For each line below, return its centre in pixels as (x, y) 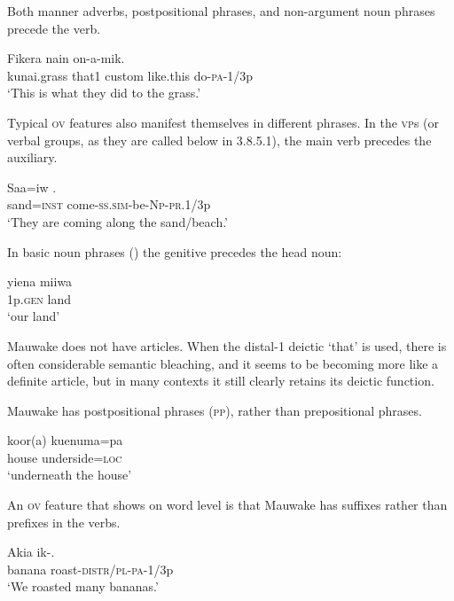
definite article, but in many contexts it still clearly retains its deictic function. (221, 381)
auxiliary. (32, 157)
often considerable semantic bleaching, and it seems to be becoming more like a (223, 363)
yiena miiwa (40, 281)
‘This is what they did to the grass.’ (104, 93)
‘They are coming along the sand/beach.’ (118, 221)
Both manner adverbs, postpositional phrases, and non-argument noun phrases (221, 11)
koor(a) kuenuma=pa (65, 440)
